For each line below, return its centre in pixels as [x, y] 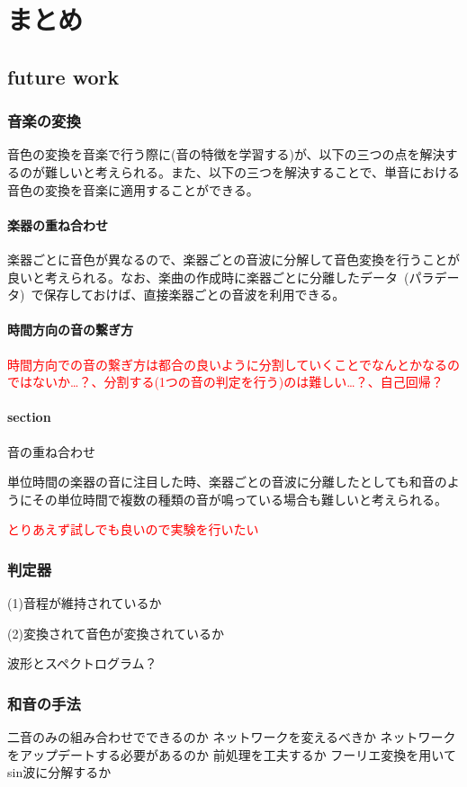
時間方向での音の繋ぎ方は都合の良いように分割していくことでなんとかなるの [233, 364]
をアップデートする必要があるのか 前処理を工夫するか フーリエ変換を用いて [232, 754]
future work [63, 76]
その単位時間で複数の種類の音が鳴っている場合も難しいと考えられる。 [240, 499]
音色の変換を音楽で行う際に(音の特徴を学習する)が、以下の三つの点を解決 [226, 154]
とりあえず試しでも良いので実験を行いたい [133, 529]
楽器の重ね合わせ [58, 224]
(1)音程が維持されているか [85, 603]
